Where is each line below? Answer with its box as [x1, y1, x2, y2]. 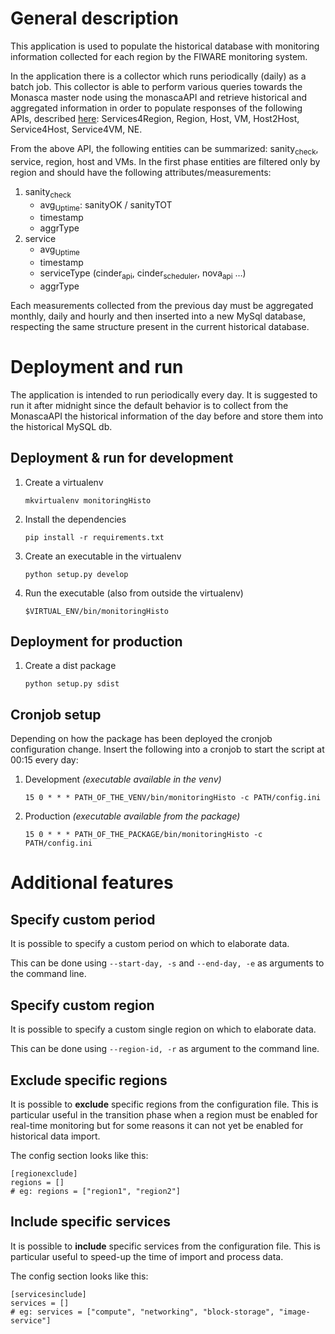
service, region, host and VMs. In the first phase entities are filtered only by [10, 155, 321, 167]
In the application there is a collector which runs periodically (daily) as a [10, 70, 307, 82]
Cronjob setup [10, 706, 102, 723]
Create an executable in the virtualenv [24, 550, 182, 562]
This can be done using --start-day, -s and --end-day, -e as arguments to [10, 957, 325, 969]
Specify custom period [10, 911, 156, 928]
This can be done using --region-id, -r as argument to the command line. [10, 1043, 320, 1055]
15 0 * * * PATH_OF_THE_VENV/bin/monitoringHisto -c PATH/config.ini [24, 793, 322, 803]
